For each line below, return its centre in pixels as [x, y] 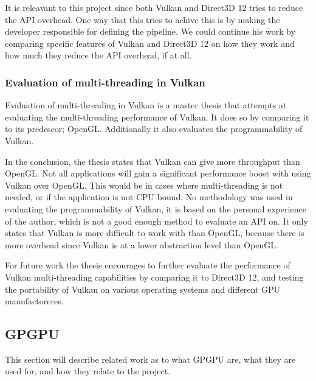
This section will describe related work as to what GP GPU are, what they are [150, 359]
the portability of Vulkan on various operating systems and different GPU [143, 289]
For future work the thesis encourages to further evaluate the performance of [148, 265]
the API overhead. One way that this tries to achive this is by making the [143, 19]
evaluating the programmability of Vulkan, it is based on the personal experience [156, 208]
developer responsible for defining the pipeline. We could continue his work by [150, 31]
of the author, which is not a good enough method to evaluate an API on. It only [156, 221]
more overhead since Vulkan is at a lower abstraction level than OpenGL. [142, 244]
